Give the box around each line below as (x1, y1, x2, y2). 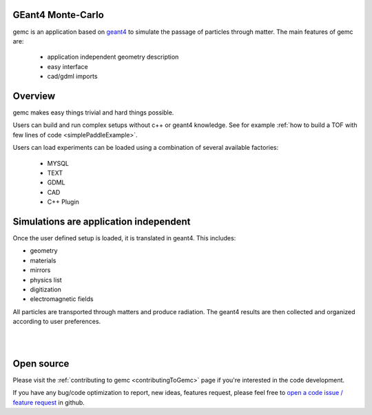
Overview (12, 90, 56, 102)
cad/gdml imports (47, 73, 98, 81)
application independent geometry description (47, 52, 179, 61)
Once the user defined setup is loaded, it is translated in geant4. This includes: (12, 234, 236, 242)
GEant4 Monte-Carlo (12, 9, 105, 21)
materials (30, 256, 56, 264)
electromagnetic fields (30, 295, 94, 303)
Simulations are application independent (12, 215, 191, 227)
